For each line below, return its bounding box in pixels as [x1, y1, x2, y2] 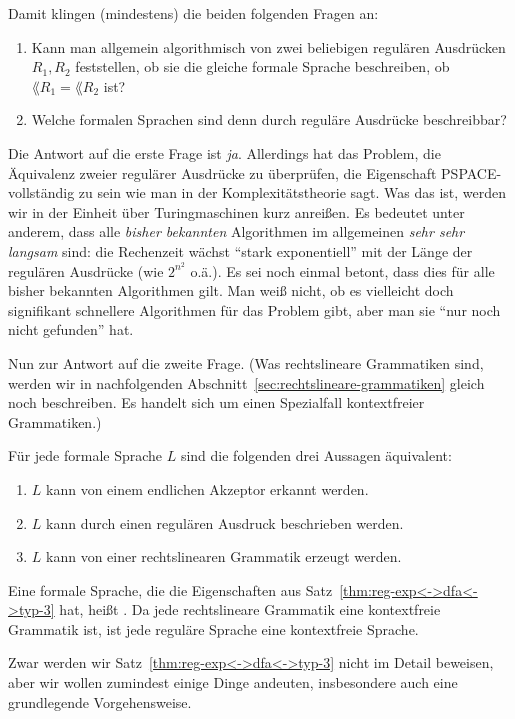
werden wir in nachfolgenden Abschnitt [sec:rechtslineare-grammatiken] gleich [8, 372, 485, 393]
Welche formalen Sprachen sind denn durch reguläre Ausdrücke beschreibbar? [31, 109, 507, 130]
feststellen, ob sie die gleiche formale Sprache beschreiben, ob [75, 56, 450, 77]
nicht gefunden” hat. [8, 319, 134, 340]
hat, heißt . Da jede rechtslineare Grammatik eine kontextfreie [59, 599, 441, 620]
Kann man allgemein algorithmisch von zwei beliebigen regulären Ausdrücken [31, 36, 506, 57]
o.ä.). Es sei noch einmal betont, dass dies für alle [190, 260, 495, 281]
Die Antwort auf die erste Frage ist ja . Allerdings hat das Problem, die [8, 142, 441, 163]
